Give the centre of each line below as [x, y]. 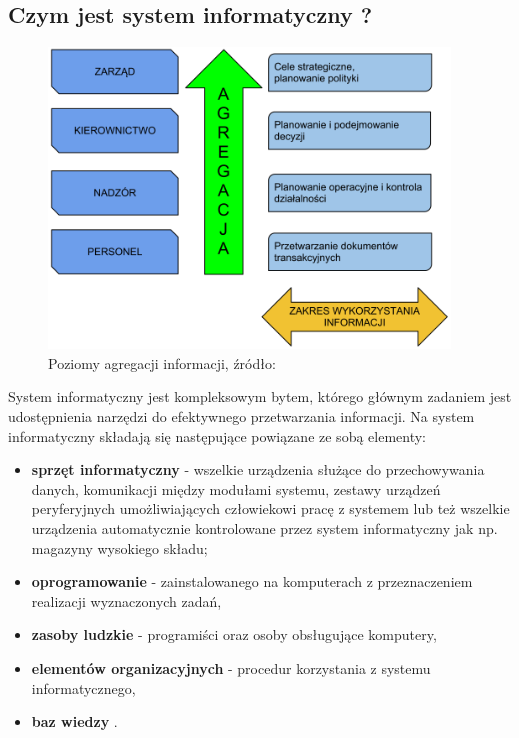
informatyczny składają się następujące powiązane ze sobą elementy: [217, 435]
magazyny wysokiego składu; [119, 547]
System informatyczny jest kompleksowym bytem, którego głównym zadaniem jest [260, 396]
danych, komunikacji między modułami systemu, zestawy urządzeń [236, 488]
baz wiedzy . [74, 721]
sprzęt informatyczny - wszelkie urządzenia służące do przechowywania [258, 469]
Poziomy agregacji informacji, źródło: [162, 362]
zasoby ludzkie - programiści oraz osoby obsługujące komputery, [234, 634]
